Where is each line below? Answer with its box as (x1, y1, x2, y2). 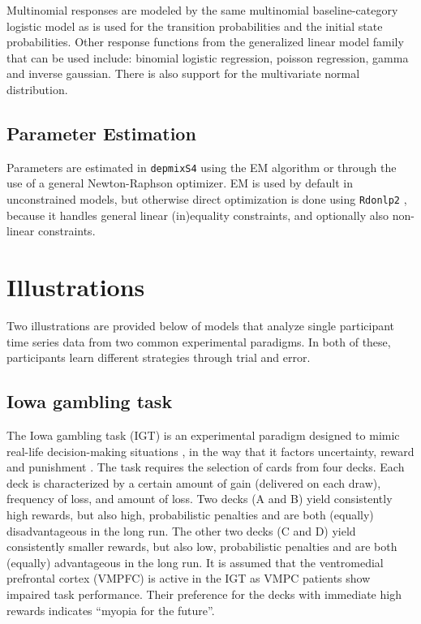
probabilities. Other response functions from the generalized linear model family (6, 33, 404, 50)
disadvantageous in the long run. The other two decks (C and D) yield (6, 522, 356, 539)
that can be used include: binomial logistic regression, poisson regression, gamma (6, 49, 409, 66)
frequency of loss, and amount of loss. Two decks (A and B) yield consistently (6, 490, 393, 507)
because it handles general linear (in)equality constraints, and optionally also (6, 206, 389, 223)
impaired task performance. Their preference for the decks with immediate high (6, 585, 402, 602)
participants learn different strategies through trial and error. (6, 349, 311, 366)
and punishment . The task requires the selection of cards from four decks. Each (6, 458, 405, 476)
